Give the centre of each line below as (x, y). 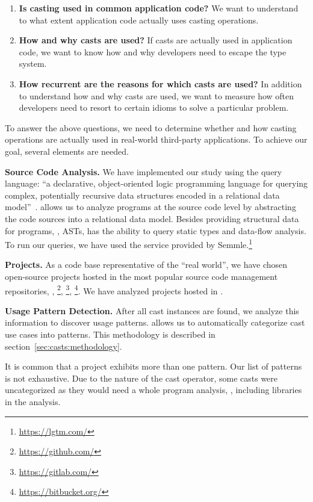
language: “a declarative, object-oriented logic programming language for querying (156, 183)
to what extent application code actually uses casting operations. (139, 20)
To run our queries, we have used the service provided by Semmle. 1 (129, 243)
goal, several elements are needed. (67, 151)
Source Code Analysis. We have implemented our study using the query (144, 171)
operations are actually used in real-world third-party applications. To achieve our (156, 139)
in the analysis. (33, 401)
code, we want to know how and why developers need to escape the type (153, 51)
